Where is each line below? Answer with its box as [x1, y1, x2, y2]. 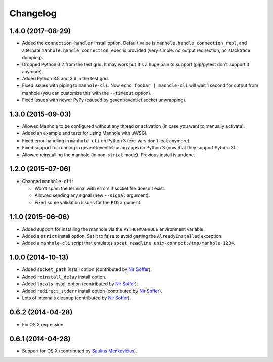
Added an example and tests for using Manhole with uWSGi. [22, 130, 148, 137]
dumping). [22, 54, 44, 60]
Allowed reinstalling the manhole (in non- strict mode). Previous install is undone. [22, 152, 195, 158]
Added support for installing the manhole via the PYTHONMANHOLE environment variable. [22, 225, 205, 232]
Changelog [9, 8, 57, 19]
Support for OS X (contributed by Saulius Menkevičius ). [22, 348, 138, 354]
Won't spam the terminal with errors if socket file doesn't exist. [34, 185, 165, 191]
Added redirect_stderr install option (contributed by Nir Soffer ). [22, 288, 163, 294]
